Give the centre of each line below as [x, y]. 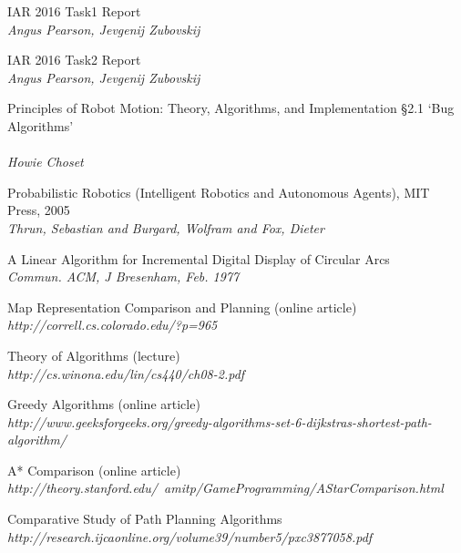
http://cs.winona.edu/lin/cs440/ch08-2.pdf [126, 373]
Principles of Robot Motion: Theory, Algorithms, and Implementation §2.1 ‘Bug [231, 108]
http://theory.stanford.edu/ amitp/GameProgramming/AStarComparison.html [225, 488]
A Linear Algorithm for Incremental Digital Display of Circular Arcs [199, 258]
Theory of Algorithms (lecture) [94, 355]
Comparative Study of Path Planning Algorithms [145, 519]
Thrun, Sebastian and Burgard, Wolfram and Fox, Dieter [166, 227]
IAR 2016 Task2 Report [74, 60]
